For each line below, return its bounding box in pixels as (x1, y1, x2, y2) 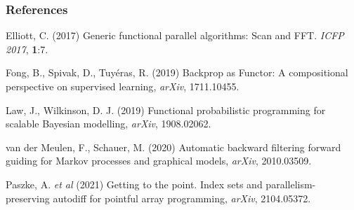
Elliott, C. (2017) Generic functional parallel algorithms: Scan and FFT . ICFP (6, 28, 344, 43)
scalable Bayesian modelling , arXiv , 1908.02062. (6, 116, 211, 131)
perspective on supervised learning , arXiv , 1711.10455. (6, 79, 240, 93)
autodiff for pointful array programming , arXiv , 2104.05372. (53, 190, 311, 205)
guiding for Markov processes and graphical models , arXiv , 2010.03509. (6, 153, 312, 168)
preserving (6, 190, 50, 205)
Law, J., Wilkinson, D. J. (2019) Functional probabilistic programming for (6, 102, 326, 117)
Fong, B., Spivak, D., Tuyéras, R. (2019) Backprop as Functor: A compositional (6, 65, 348, 80)
